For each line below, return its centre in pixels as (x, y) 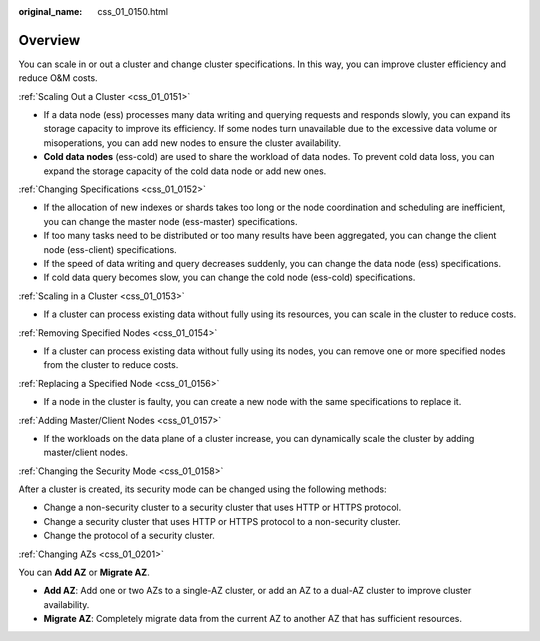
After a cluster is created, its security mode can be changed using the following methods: (202, 489)
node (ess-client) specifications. (110, 249)
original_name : (50, 11)
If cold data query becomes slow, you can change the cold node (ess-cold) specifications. (229, 277)
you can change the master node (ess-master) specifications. (171, 221)
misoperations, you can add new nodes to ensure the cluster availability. (192, 142)
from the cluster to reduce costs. (111, 365)
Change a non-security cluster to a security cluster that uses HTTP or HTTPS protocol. (222, 507)
